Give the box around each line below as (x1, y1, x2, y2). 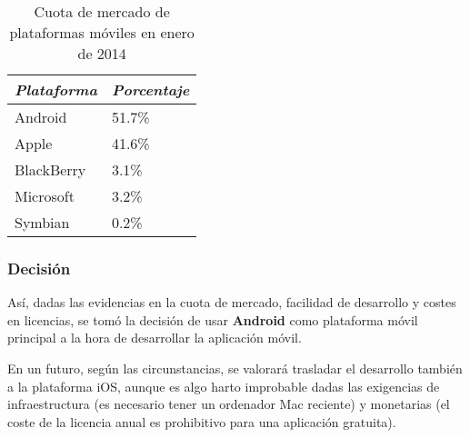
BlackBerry (15, 159, 86, 180)
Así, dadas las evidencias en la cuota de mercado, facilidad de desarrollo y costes (7, 293, 456, 312)
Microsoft (15, 185, 75, 206)
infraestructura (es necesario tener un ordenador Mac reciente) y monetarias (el (7, 394, 450, 413)
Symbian (15, 212, 70, 233)
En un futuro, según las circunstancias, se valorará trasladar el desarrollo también (7, 359, 463, 377)
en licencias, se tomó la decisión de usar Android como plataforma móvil (7, 310, 418, 329)
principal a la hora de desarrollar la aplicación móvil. (7, 328, 302, 347)
